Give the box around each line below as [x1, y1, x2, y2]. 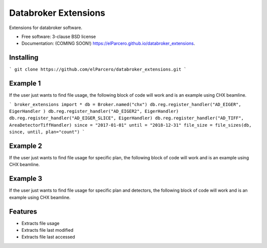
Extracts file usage [21, 220, 60, 226]
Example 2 [9, 142, 42, 150]
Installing [9, 53, 39, 62]
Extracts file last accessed [21, 234, 75, 240]
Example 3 [9, 175, 43, 183]
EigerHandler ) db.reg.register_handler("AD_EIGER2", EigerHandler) [9, 108, 179, 114]
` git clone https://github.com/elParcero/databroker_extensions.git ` [9, 67, 187, 72]
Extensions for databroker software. [9, 25, 83, 31]
